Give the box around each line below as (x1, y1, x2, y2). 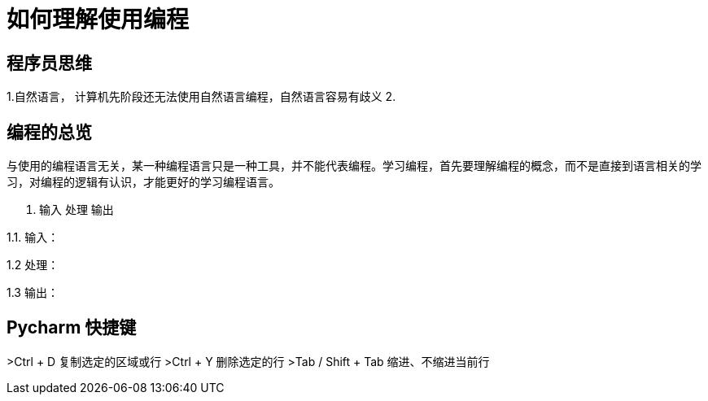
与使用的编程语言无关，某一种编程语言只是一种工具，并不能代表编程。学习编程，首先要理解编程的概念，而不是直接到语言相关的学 (7, 159, 701, 173)
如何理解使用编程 (7, 6, 190, 33)
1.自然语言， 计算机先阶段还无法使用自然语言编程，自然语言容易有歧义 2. (7, 89, 396, 104)
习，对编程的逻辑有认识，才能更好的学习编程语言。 (7, 175, 280, 190)
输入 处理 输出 (39, 203, 114, 217)
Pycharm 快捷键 (7, 317, 137, 338)
